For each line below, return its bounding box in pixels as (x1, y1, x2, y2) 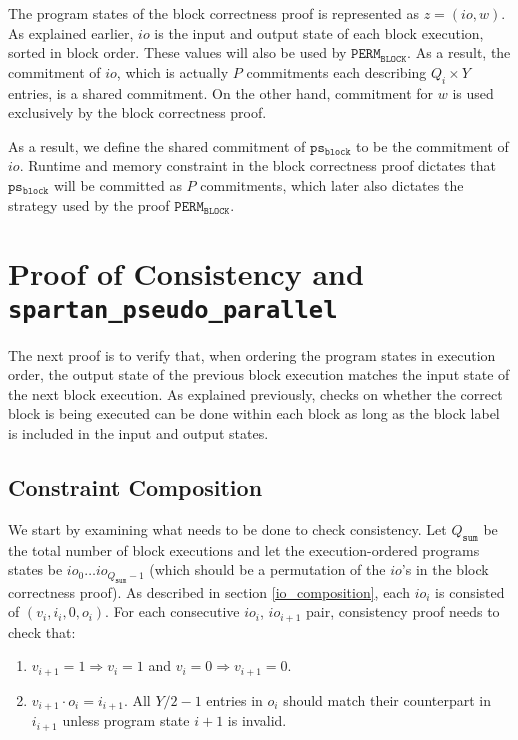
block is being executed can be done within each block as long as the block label (8, 403, 500, 424)
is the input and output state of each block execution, (154, 22, 484, 43)
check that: (8, 621, 76, 642)
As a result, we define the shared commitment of (8, 135, 306, 156)
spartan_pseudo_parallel (8, 295, 338, 324)
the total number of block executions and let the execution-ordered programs (8, 539, 480, 560)
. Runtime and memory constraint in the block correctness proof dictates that (19, 155, 496, 176)
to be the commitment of (355, 135, 509, 156)
